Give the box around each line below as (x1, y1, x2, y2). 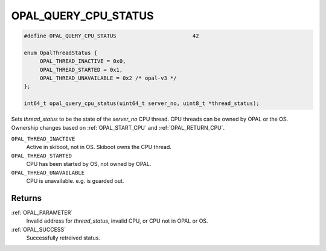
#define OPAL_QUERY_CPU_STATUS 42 (24, 33, 199, 39)
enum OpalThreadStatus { (24, 49, 98, 56)
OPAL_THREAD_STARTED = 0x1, (39, 66, 123, 73)
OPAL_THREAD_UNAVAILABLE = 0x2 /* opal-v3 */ (39, 75, 177, 81)
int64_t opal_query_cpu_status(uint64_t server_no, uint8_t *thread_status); (24, 100, 260, 107)
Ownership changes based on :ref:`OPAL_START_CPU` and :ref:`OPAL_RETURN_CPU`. (11, 124, 225, 131)
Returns (11, 193, 42, 203)
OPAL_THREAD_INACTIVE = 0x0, (39, 58, 126, 65)
